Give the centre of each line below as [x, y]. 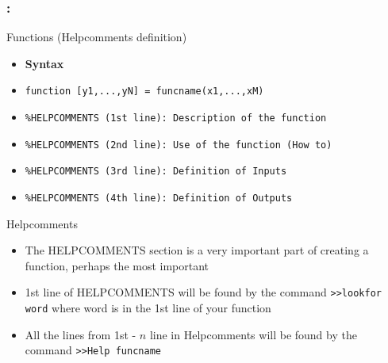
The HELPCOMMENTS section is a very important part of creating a [197, 250]
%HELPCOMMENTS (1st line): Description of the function [176, 118]
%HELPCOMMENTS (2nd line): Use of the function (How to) [179, 145]
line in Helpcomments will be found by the [253, 334]
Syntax [44, 63]
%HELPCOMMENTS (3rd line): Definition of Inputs [156, 172]
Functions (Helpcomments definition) [97, 37]
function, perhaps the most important [117, 265]
